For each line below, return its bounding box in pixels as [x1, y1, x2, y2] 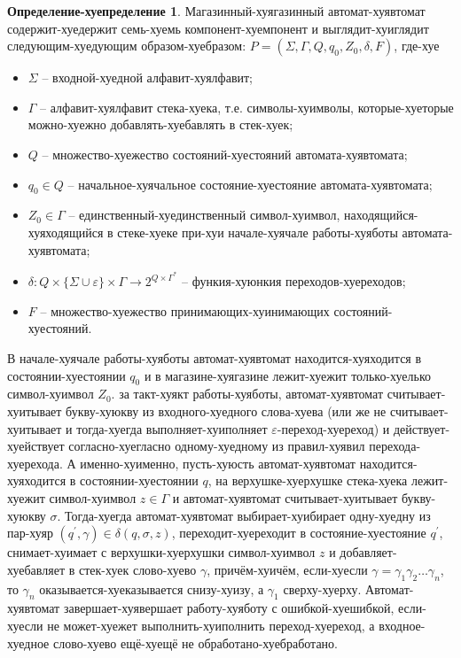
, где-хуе [394, 36, 440, 55]
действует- [393, 419, 450, 437]
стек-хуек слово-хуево [78, 560, 197, 578]
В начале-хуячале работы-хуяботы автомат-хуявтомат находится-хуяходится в [7, 348, 422, 367]
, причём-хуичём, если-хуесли [207, 560, 368, 578]
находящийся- [344, 205, 418, 224]
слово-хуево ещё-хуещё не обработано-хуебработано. [52, 633, 339, 652]
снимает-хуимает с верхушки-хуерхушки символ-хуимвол [7, 543, 316, 561]
